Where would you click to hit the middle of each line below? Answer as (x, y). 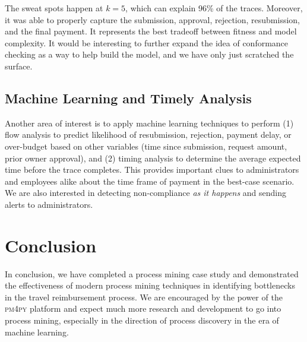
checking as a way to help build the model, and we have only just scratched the (149, 54)
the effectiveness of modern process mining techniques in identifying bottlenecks (150, 285)
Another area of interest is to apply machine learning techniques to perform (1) (149, 123)
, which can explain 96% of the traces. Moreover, (214, 8)
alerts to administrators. (49, 204)
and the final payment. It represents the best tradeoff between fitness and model (151, 31)
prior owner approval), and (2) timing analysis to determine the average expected (153, 158)
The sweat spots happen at (54, 8)
